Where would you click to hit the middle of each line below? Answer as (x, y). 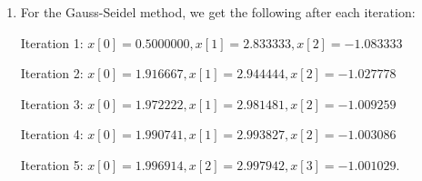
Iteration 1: (52, 42)
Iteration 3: (52, 103)
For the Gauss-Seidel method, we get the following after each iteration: (218, 12)
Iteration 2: (52, 73)
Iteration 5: (52, 164)
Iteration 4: (52, 134)
